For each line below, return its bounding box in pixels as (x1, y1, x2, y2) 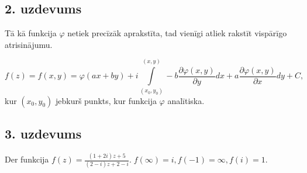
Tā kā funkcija (5, 27, 57, 39)
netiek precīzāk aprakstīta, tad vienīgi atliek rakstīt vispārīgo (67, 27, 287, 39)
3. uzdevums (5, 124, 82, 142)
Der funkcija (5, 153, 49, 165)
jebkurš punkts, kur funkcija (55, 94, 157, 106)
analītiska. (167, 94, 205, 106)
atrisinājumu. (5, 38, 53, 50)
